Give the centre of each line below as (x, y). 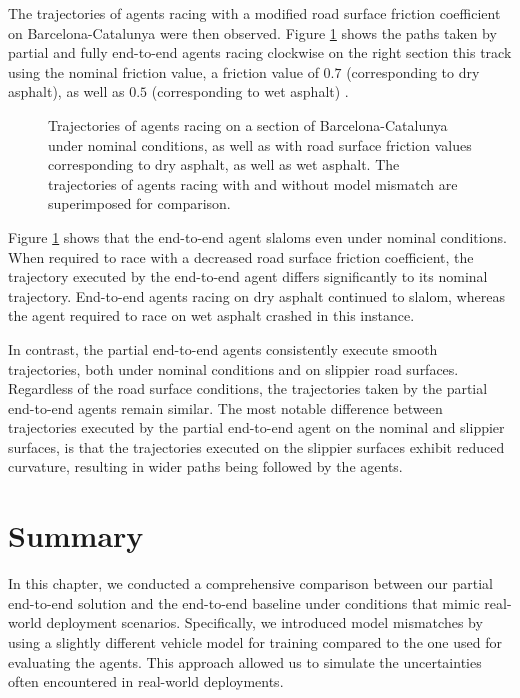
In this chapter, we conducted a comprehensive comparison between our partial (250, 583)
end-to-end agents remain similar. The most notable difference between (225, 407)
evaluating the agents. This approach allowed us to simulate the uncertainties (245, 661)
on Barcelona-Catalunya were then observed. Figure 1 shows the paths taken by (252, 32)
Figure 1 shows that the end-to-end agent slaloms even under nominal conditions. (257, 236)
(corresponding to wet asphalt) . (250, 91)
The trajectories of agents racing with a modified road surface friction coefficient (254, 13)
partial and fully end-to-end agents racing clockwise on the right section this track (260, 52)
